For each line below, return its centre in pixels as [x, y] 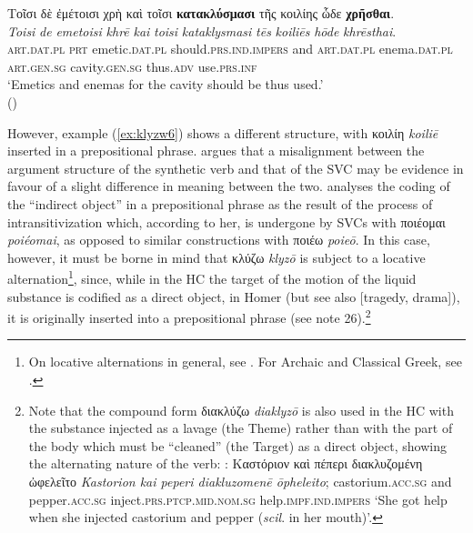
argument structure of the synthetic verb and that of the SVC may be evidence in [236, 168]
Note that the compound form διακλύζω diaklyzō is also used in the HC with [241, 410]
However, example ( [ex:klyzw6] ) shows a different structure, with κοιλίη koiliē [223, 132]
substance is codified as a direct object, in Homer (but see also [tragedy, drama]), [234, 296]
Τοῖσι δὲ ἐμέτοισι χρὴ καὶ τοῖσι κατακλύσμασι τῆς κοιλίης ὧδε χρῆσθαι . [201, 13]
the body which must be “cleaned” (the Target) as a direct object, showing [237, 445]
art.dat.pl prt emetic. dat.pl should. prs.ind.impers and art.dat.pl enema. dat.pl [230, 49]
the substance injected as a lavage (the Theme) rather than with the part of [241, 428]
